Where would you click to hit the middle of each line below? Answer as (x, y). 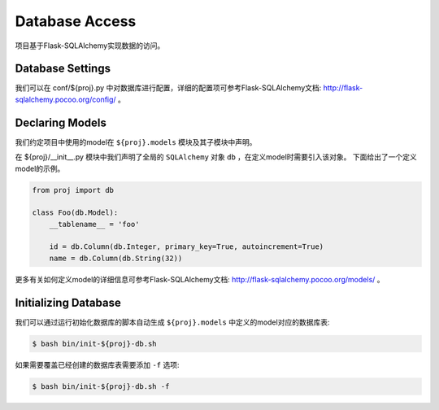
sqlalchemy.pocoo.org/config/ (66, 99)
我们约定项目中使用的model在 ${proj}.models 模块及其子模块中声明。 (136, 142)
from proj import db (73, 190)
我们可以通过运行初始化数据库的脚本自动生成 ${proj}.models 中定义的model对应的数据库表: (172, 322)
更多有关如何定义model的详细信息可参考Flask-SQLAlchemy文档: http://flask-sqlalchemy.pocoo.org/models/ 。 (200, 279)
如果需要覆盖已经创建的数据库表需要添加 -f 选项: (97, 364)
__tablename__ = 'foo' (94, 224)
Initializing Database (68, 302)
